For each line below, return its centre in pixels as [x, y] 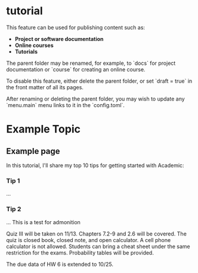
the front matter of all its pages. [45, 87]
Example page [33, 151]
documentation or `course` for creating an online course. [76, 69]
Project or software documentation [59, 39]
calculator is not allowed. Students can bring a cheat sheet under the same [98, 246]
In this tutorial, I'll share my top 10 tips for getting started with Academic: [95, 165]
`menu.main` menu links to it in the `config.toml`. [66, 105]
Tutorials [26, 51]
